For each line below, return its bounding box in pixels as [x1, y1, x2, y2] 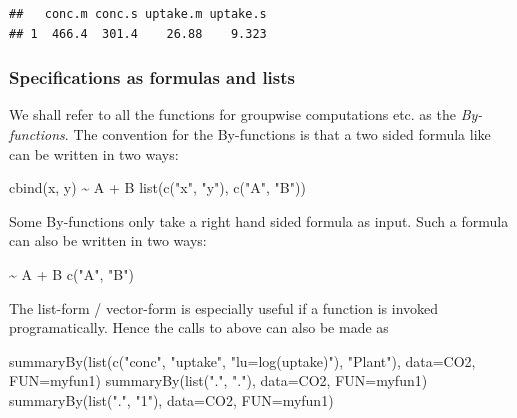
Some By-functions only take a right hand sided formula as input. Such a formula [9, 210, 509, 231]
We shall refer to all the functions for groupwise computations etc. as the [9, 104, 456, 125]
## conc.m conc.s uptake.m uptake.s [9, 7, 267, 21]
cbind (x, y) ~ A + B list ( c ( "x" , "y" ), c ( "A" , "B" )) [9, 177, 306, 198]
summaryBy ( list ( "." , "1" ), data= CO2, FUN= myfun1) [9, 389, 334, 410]
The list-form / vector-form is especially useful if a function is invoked [9, 297, 439, 318]
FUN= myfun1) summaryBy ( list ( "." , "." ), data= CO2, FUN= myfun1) [9, 370, 428, 391]
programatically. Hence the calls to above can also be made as [9, 317, 389, 338]
